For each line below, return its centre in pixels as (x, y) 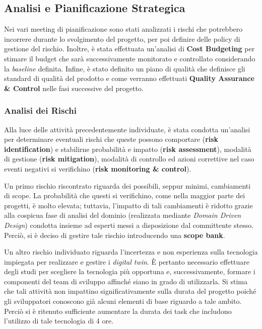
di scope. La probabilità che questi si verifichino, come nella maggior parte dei (125, 195)
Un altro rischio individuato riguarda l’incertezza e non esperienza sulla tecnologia (131, 252)
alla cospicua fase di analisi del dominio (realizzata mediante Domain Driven (123, 215)
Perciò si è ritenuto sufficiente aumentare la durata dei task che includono (118, 311)
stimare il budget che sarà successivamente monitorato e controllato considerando (130, 58)
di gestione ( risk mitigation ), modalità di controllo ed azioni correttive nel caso (129, 159)
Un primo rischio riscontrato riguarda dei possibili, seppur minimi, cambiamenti (127, 185)
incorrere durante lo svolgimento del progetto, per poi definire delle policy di (122, 38)
